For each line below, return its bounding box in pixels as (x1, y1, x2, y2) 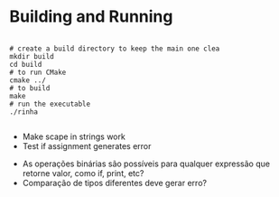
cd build (9, 60, 42, 69)
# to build (9, 83, 51, 92)
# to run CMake (9, 68, 67, 77)
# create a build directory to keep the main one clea (9, 43, 220, 53)
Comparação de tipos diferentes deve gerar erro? (22, 177, 208, 188)
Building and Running (9, 6, 173, 27)
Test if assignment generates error (22, 140, 152, 151)
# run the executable (9, 99, 91, 108)
